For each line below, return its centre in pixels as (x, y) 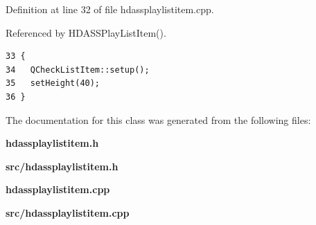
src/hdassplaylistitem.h (62, 166)
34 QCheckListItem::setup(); (78, 70)
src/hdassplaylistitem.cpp (68, 212)
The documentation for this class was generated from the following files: (158, 119)
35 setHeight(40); (53, 83)
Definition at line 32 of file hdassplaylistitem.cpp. (110, 9)
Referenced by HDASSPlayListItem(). (86, 32)
